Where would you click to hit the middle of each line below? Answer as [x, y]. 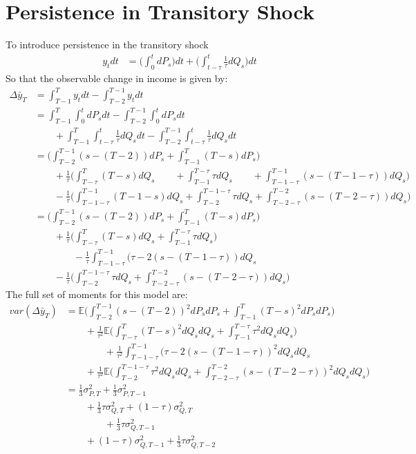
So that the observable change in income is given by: [117, 78]
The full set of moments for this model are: [97, 294]
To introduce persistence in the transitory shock [107, 45]
